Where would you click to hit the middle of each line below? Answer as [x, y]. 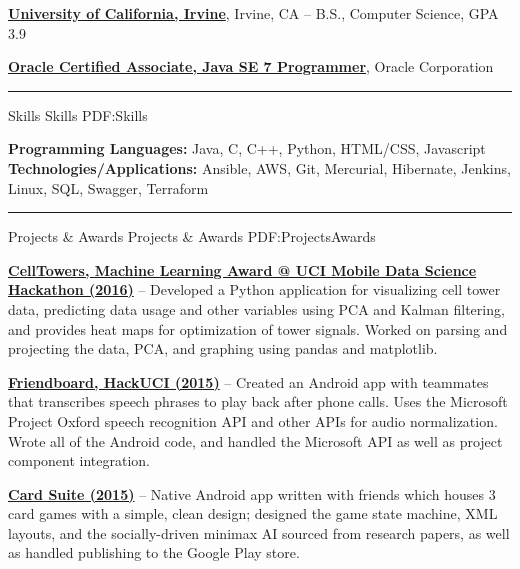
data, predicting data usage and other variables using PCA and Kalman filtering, [256, 308]
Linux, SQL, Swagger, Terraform [108, 187]
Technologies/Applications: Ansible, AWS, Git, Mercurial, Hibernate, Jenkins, [259, 167]
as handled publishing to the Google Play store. [154, 552]
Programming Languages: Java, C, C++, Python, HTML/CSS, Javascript [247, 148]
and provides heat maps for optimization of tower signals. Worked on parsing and [258, 328]
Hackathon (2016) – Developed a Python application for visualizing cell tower [254, 289]
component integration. [79, 460]
